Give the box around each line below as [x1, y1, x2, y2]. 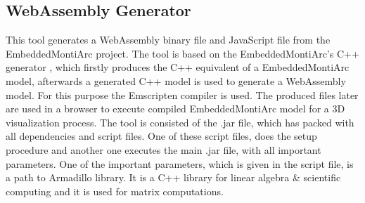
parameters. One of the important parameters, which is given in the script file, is [6, 156, 354, 171]
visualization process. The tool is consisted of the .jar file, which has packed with [6, 114, 354, 129]
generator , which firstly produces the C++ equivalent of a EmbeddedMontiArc [6, 60, 350, 74]
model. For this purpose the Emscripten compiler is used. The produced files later [6, 87, 359, 102]
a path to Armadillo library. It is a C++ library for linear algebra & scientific [6, 170, 341, 185]
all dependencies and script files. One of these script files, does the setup [6, 129, 317, 143]
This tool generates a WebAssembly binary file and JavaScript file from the [6, 32, 331, 47]
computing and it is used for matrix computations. [6, 183, 224, 198]
